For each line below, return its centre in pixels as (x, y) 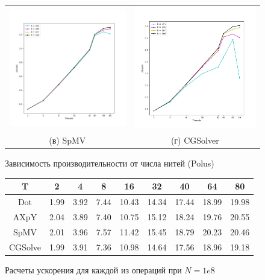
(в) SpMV (67, 140)
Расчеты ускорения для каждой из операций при (93, 269)
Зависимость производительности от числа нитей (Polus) (110, 163)
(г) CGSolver (195, 140)
